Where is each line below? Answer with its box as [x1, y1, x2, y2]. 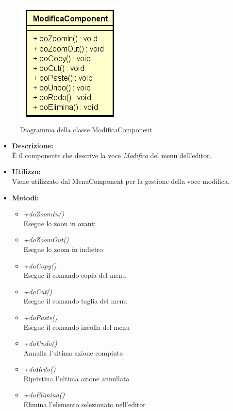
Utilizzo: [12, 166, 41, 177]
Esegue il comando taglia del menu [23, 296, 127, 306]
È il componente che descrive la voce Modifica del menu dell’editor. [12, 150, 212, 160]
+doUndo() [23, 338, 57, 348]
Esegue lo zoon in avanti [23, 218, 96, 228]
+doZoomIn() [23, 209, 64, 219]
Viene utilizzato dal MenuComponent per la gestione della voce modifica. [12, 176, 230, 186]
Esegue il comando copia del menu [23, 270, 126, 280]
